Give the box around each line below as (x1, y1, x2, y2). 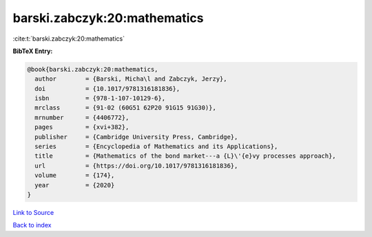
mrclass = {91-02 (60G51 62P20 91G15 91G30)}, (34, 104, 216, 112)
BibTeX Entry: (12, 47, 53, 55)
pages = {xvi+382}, (34, 123, 130, 131)
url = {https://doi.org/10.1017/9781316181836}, (34, 162, 238, 169)
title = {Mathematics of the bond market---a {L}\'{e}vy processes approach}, (34, 152, 337, 160)
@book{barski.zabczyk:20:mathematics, (27, 65, 158, 73)
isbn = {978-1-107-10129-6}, (34, 94, 165, 103)
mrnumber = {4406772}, (34, 114, 130, 121)
